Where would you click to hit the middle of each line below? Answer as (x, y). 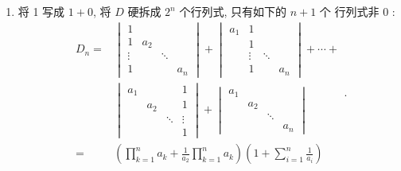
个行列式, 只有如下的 (233, 11)
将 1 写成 (41, 11)
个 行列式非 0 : (357, 11)
